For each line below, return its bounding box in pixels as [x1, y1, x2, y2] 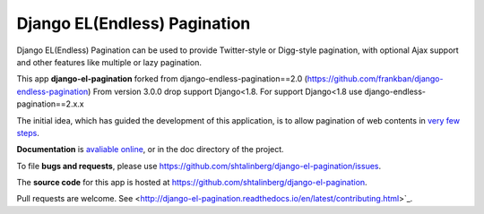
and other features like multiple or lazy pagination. [16, 56, 202, 67]
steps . [16, 127, 40, 138]
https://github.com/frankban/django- [307, 73, 444, 84]
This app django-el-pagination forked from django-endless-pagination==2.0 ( [16, 73, 308, 84]
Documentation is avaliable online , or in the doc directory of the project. [16, 144, 284, 155]
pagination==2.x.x [16, 98, 84, 109]
